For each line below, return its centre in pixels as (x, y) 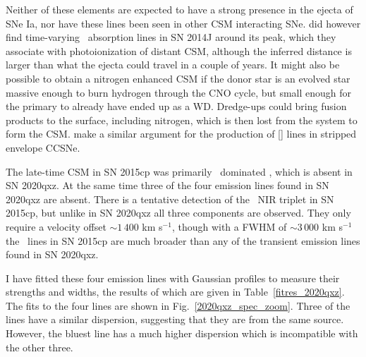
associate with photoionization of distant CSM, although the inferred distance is (179, 50)
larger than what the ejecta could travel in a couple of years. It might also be (173, 65)
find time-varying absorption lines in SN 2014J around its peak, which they (171, 37)
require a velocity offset (56, 226)
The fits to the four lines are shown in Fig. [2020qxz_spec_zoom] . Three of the (178, 305)
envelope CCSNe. (43, 147)
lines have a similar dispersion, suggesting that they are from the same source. (175, 319)
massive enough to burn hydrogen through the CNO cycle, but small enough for (179, 92)
